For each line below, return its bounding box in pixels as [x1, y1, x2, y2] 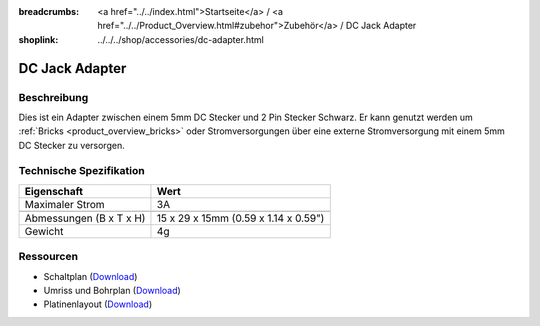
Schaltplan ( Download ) [43, 270, 138, 282]
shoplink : [18, 33, 59, 45]
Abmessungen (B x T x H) [24, 211, 146, 225]
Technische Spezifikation [18, 164, 145, 178]
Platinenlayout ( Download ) [43, 298, 153, 310]
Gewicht [24, 224, 64, 238]
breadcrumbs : [18, 6, 80, 17]
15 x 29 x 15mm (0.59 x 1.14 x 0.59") [156, 211, 325, 225]
